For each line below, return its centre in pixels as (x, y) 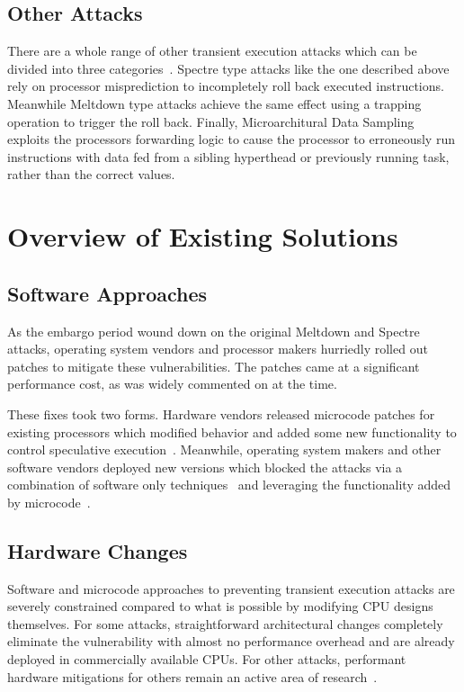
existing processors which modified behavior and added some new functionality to (232, 431)
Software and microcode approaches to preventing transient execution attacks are (231, 588)
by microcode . (49, 502)
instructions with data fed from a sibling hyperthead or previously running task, (228, 156)
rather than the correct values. (91, 174)
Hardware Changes (98, 550)
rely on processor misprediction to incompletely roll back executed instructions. (226, 86)
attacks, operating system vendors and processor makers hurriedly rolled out (218, 349)
